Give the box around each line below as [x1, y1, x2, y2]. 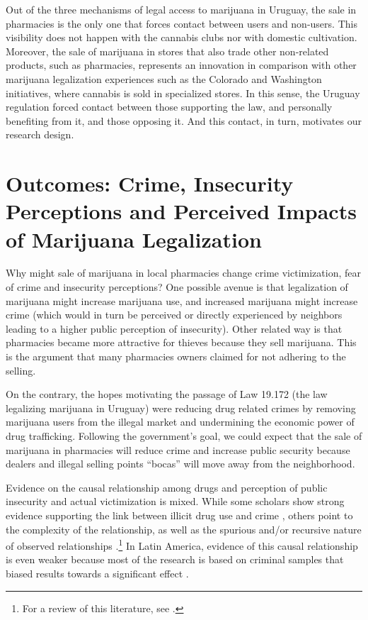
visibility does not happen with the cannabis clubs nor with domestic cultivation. [6, 30, 357, 45]
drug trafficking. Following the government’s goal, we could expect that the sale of [6, 428, 362, 443]
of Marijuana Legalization [6, 224, 262, 253]
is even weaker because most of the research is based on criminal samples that [6, 552, 344, 567]
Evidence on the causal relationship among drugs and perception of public [6, 480, 328, 494]
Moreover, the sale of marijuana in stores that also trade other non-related [6, 43, 329, 58]
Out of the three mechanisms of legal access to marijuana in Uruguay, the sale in [6, 2, 357, 16]
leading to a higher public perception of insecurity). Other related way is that [6, 321, 343, 336]
